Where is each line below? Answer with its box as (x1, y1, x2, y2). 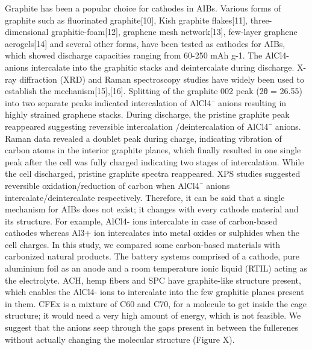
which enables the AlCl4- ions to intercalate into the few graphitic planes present (5, 285, 304, 298)
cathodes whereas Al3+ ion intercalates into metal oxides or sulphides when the (5, 226, 299, 239)
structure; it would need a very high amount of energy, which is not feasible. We (5, 309, 301, 322)
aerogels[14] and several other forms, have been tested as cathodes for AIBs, (5, 37, 285, 49)
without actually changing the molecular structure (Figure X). (5, 332, 235, 345)
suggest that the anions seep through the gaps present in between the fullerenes (5, 321, 299, 334)
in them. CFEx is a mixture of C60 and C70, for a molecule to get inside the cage (5, 297, 307, 310)
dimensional (5, 25, 49, 38)
